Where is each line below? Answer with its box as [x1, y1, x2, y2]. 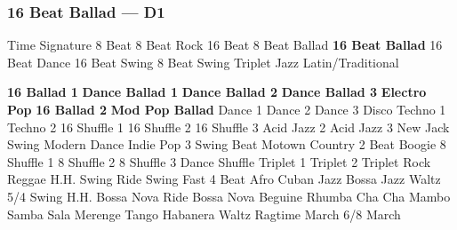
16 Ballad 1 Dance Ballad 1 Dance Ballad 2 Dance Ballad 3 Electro [7, 83, 427, 101]
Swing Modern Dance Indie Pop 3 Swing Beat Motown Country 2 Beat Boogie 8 [7, 135, 446, 154]
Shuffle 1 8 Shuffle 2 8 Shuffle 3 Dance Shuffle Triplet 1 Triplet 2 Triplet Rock [7, 152, 431, 171]
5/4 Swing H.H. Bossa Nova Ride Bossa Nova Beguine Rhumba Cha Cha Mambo [7, 186, 451, 205]
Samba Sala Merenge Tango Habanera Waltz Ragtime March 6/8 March [7, 204, 401, 223]
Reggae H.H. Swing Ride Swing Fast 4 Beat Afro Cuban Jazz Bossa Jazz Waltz [7, 170, 441, 188]
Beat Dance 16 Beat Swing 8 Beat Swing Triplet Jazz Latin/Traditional [7, 52, 399, 71]
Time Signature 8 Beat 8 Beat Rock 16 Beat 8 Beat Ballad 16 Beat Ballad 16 [7, 36, 443, 54]
